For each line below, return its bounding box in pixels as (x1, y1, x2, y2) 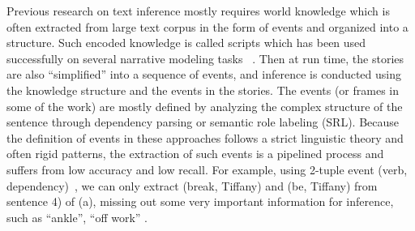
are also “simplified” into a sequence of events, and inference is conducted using (6, 66, 402, 83)
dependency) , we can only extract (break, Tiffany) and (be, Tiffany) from (6, 177, 378, 194)
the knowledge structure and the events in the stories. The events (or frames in (6, 81, 399, 98)
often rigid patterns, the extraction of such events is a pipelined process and (6, 145, 384, 162)
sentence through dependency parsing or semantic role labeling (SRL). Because (6, 113, 400, 130)
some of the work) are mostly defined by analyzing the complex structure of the (6, 97, 403, 114)
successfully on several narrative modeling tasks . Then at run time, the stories (6, 49, 404, 66)
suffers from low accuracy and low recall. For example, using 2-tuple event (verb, (6, 160, 408, 178)
